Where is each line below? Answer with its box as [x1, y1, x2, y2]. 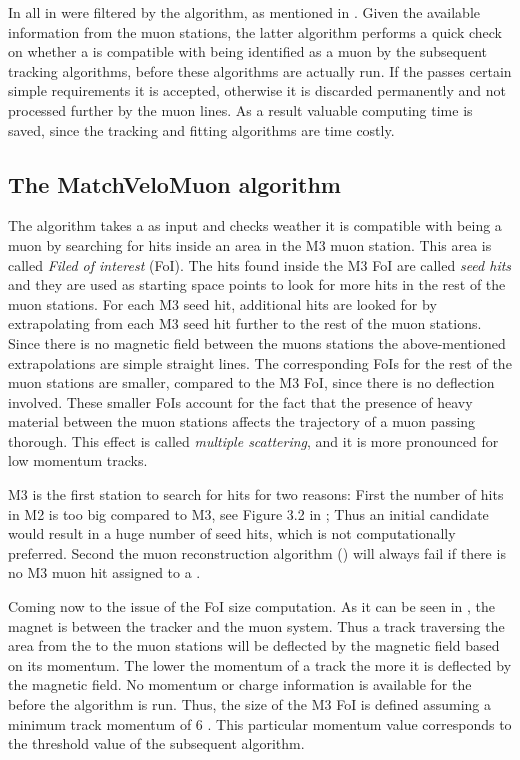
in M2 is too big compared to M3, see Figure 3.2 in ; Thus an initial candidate [8, 503, 489, 524]
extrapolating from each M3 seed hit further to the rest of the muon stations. [8, 313, 482, 334]
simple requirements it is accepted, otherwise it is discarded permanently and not [8, 80, 507, 101]
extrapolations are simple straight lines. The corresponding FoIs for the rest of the [8, 352, 512, 373]
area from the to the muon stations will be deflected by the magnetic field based [8, 635, 500, 656]
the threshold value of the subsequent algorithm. [8, 733, 305, 754]
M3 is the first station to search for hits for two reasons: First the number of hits [8, 484, 504, 505]
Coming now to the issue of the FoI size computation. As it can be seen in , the [8, 596, 496, 617]
